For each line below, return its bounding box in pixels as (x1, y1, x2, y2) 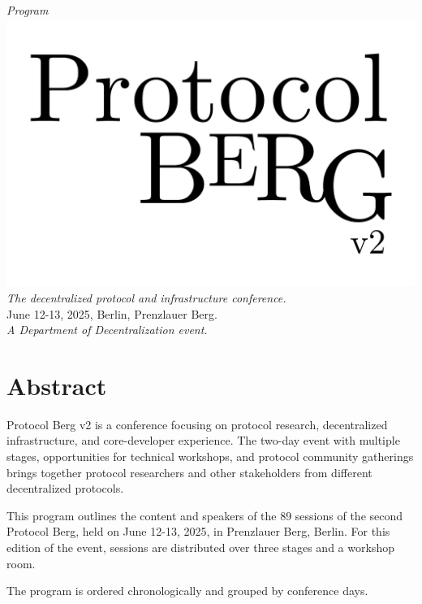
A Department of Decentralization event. (6, 321, 208, 338)
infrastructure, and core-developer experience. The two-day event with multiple (6, 432, 400, 449)
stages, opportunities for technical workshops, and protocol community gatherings (6, 448, 414, 465)
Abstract (6, 368, 107, 402)
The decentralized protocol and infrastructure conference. (6, 289, 286, 306)
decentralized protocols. (6, 480, 124, 497)
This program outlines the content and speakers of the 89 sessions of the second (6, 506, 403, 524)
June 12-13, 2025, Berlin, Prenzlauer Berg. (6, 305, 217, 322)
